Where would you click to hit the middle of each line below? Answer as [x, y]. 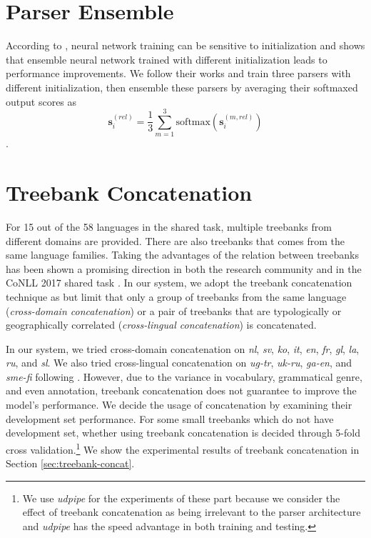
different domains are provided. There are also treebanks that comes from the [175, 240]
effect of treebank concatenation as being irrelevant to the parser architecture [192, 512]
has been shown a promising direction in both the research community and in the [184, 268]
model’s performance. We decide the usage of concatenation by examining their [179, 405]
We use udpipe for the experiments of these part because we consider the [181, 498]
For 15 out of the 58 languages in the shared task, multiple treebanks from [169, 226]
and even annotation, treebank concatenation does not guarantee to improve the [181, 390]
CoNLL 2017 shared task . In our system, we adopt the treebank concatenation [179, 283]
